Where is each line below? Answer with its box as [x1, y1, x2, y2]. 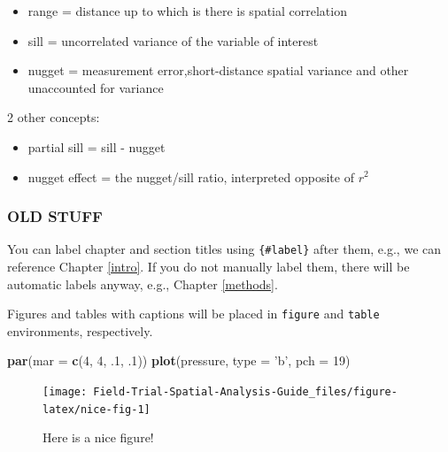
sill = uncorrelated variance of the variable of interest [27, 31, 319, 50]
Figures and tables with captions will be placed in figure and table [7, 304, 380, 323]
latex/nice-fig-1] [42, 402, 151, 416]
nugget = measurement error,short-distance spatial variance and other [27, 61, 409, 80]
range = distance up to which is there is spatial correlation [27, 2, 347, 19]
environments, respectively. [7, 321, 153, 340]
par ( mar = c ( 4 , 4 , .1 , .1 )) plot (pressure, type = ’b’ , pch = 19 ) [7, 351, 351, 370]
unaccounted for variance [27, 78, 164, 96]
